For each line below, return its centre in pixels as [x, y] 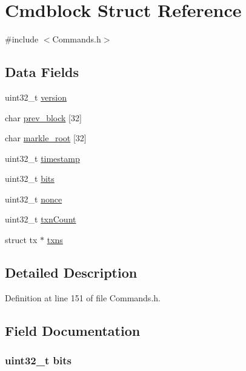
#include [22, 39]
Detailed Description [71, 272]
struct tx [21, 240]
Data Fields [42, 72]
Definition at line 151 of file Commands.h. [83, 297]
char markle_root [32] [46, 138]
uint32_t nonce [34, 199]
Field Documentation [73, 330]
